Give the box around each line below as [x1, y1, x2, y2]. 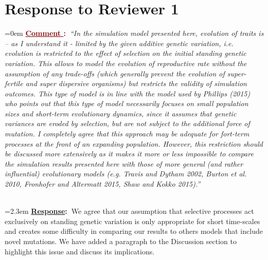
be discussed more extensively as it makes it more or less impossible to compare [5, 148, 254, 159]
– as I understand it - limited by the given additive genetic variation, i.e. [5, 37, 234, 48]
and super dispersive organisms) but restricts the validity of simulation [25, 78, 247, 89]
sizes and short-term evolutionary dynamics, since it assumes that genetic [5, 108, 237, 118]
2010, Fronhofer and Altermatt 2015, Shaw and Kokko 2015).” [5, 178, 201, 189]
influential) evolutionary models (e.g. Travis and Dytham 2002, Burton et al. [5, 168, 247, 179]
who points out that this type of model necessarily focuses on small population [5, 98, 248, 109]
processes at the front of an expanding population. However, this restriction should [5, 138, 263, 149]
